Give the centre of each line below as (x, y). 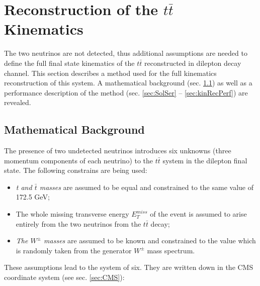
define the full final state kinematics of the (69, 63)
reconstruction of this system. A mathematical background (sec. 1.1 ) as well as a (128, 83)
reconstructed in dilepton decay (193, 63)
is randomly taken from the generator (74, 250)
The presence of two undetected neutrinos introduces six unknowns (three (118, 151)
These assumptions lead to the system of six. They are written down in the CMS (129, 267)
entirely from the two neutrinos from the (78, 223)
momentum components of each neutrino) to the (79, 160)
